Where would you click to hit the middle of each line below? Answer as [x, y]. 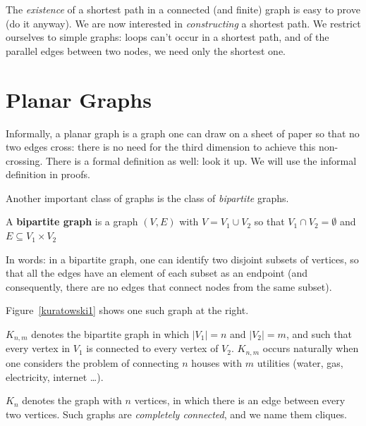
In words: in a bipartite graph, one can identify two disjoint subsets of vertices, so [182, 259]
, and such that [319, 334]
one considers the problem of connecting [92, 362]
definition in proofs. [48, 174]
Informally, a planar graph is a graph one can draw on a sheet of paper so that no [183, 133]
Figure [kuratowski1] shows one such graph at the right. [127, 310]
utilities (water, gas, [300, 362]
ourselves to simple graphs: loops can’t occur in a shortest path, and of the [167, 37]
